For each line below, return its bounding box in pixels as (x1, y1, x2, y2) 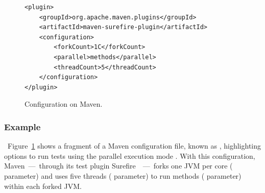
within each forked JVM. (4, 180, 82, 191)
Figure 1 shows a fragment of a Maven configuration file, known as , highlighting (7, 140, 261, 151)
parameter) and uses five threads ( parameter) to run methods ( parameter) (4, 170, 242, 181)
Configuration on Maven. (25, 99, 103, 109)
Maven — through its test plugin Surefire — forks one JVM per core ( (4, 160, 233, 171)
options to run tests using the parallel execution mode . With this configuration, (4, 150, 255, 161)
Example (4, 120, 41, 133)
